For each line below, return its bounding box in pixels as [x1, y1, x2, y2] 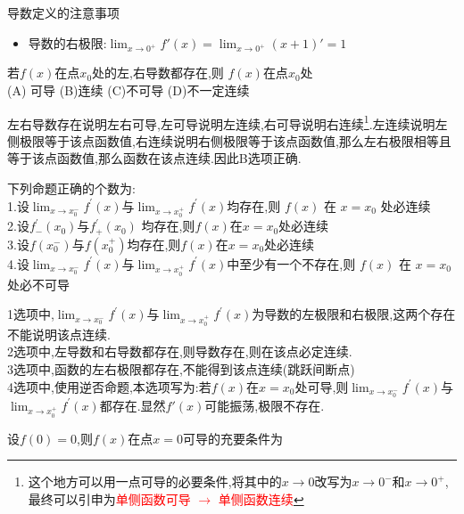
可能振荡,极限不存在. [204, 396, 325, 414]
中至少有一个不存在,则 [227, 254, 356, 273]
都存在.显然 [99, 396, 166, 414]
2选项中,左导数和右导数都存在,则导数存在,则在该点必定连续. [7, 342, 352, 361]
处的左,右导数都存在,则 [92, 63, 224, 82]
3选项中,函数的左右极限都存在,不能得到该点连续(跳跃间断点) [7, 360, 355, 379]
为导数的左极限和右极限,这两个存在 [252, 305, 456, 323]
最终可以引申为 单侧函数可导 [28, 489, 191, 508]
